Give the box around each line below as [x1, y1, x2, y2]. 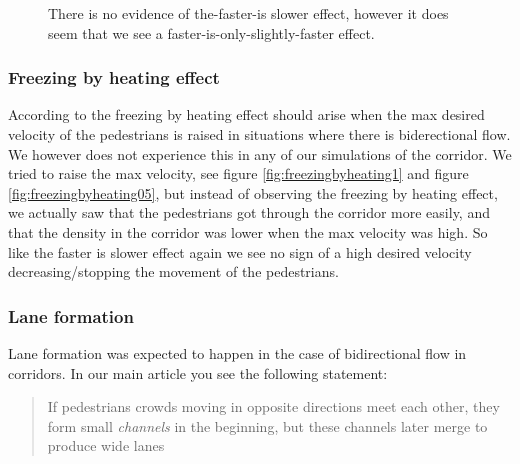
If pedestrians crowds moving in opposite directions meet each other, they [47, 396, 500, 417]
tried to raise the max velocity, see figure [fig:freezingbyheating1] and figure [8, 163, 469, 184]
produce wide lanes [47, 435, 165, 456]
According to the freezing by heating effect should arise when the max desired [8, 104, 485, 125]
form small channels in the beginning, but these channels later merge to [47, 415, 488, 436]
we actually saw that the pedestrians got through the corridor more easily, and [8, 202, 490, 223]
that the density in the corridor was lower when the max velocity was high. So [8, 221, 488, 242]
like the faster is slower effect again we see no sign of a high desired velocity [8, 241, 472, 262]
